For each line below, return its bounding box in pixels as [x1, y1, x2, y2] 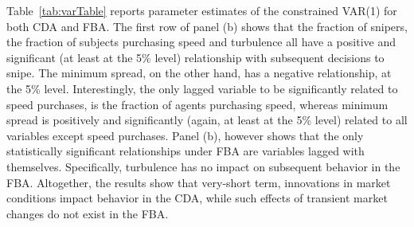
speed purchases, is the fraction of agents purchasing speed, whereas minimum [6, 96, 389, 112]
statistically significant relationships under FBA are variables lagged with [6, 143, 365, 159]
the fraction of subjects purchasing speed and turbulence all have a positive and [6, 33, 396, 50]
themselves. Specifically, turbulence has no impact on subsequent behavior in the [6, 158, 400, 174]
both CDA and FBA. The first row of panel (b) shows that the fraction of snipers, [6, 18, 408, 34]
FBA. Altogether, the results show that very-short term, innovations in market [6, 174, 391, 190]
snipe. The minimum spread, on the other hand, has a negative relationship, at [6, 65, 392, 81]
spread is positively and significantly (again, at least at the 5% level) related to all [6, 112, 408, 128]
